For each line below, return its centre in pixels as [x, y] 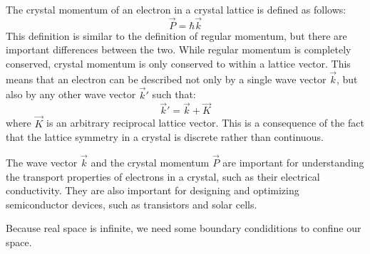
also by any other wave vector [71, 94]
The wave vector [42, 163]
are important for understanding [293, 163]
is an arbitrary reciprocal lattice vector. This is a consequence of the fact [205, 123]
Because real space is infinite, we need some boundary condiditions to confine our [184, 228]
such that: [174, 94]
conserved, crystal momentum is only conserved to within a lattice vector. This [178, 63]
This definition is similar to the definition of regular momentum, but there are [176, 35]
